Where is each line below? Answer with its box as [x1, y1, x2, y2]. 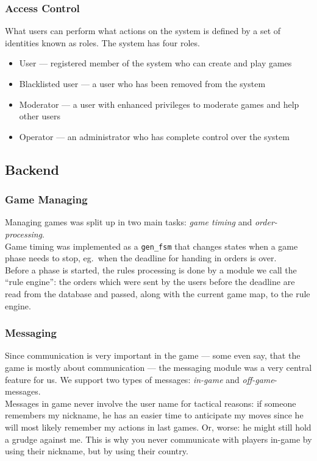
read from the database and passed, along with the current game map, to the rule [5, 287, 310, 300]
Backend [5, 160, 59, 178]
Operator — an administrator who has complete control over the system [19, 130, 290, 143]
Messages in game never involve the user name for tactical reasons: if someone [5, 396, 296, 409]
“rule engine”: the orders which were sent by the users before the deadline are [5, 275, 295, 288]
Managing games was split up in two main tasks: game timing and [5, 216, 252, 228]
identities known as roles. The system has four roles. [5, 36, 200, 49]
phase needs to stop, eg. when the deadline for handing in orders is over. [5, 252, 277, 264]
